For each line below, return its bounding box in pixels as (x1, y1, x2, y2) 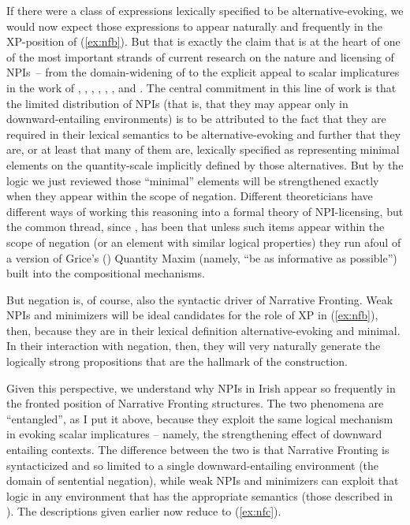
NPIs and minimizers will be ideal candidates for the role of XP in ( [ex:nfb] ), (6, 307, 378, 323)
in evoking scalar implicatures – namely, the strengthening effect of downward (6, 426, 382, 442)
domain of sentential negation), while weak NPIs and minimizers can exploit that (6, 472, 399, 489)
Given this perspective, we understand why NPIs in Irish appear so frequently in (6, 379, 396, 396)
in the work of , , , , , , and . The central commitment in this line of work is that (6, 79, 397, 95)
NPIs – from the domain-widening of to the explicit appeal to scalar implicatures (6, 64, 400, 80)
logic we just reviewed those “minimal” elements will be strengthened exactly (6, 172, 379, 188)
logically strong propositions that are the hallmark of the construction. (6, 353, 348, 370)
